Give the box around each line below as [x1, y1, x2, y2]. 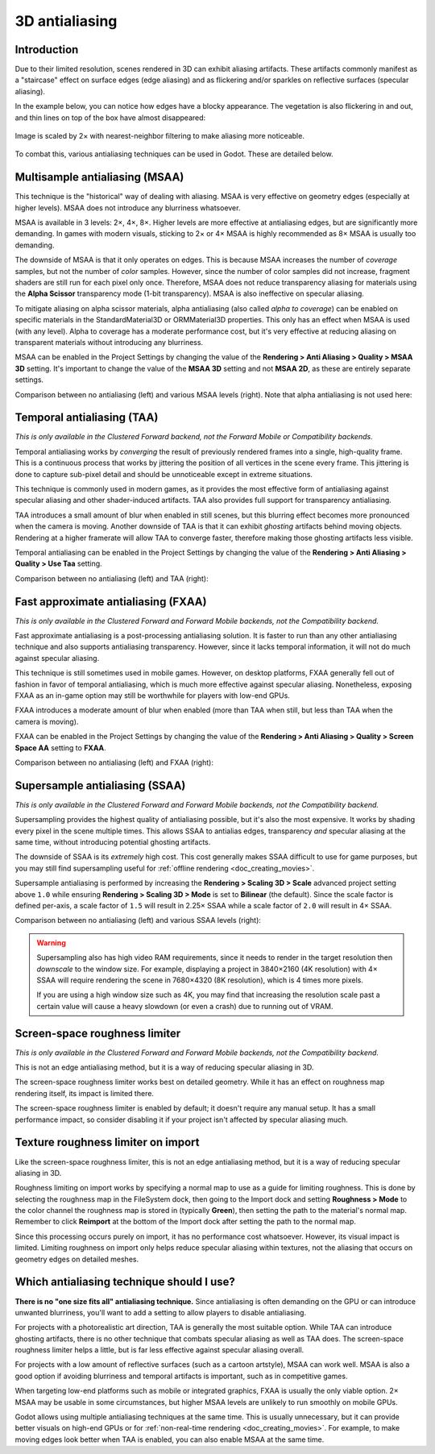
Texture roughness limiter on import [14, 1136, 200, 1149]
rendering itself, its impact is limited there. [14, 1088, 155, 1098]
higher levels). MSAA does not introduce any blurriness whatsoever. [14, 202, 241, 213]
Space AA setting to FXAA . [14, 742, 106, 753]
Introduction [14, 43, 79, 56]
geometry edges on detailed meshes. [14, 1254, 139, 1264]
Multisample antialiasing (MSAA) [14, 170, 184, 185]
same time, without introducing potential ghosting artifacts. [14, 837, 211, 847]
